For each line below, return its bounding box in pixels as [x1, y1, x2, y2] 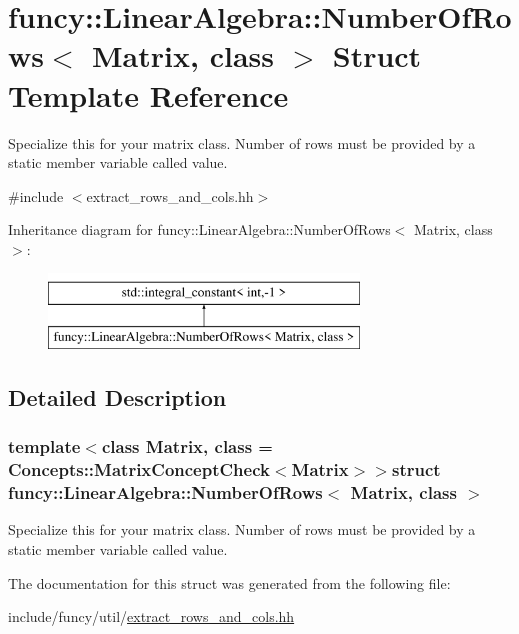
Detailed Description [8, 382, 227, 413]
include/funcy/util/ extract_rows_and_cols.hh [8, 606, 295, 627]
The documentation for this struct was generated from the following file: [8, 572, 451, 593]
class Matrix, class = [101, 434, 273, 459]
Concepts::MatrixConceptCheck [8, 457, 270, 482]
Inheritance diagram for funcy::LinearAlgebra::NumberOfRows [8, 219, 391, 240]
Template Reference [8, 74, 289, 115]
